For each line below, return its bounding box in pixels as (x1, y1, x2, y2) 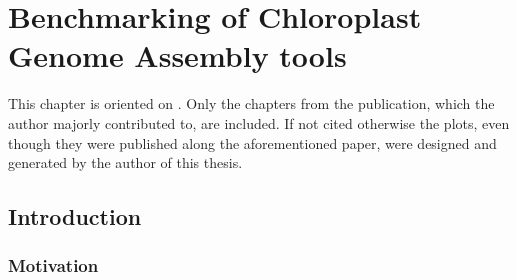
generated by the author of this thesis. (8, 152, 243, 173)
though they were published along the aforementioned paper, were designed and (8, 132, 497, 153)
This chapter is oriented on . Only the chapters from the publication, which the (8, 93, 495, 114)
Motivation (8, 253, 99, 278)
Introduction (8, 201, 142, 232)
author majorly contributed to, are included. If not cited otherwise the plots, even (8, 112, 510, 133)
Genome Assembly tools (8, 35, 347, 76)
